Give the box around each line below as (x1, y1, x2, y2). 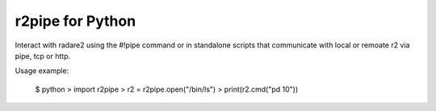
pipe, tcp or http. (15, 51, 71, 60)
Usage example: (15, 66, 69, 76)
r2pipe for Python (15, 12, 136, 30)
